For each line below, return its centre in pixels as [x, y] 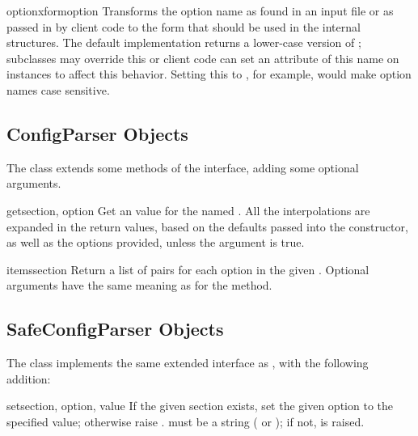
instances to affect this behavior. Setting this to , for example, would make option [209, 74]
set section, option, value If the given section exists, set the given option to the [200, 406]
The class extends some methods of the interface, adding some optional [183, 167]
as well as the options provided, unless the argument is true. [156, 242]
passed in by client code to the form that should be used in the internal [184, 26]
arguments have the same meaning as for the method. [139, 285]
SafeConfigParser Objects [115, 329]
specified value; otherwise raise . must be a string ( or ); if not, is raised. [186, 421]
